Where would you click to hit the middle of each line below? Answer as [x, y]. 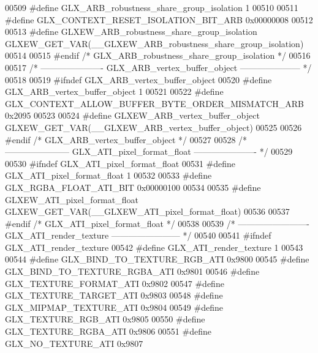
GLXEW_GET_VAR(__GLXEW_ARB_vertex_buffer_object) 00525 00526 [153, 127]
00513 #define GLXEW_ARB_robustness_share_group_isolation [131, 32]
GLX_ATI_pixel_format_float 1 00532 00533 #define [108, 175]
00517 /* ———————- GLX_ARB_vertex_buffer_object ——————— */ [158, 67]
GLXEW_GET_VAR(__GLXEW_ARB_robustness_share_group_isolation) [154, 43]
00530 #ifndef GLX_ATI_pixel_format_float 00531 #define [120, 163]
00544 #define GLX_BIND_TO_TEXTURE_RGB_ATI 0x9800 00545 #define [157, 259]
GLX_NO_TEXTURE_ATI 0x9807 [74, 343]
